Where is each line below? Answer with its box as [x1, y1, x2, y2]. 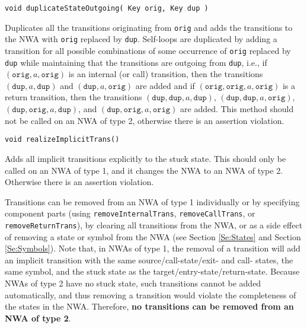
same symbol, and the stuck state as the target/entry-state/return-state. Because [5, 265, 300, 278]
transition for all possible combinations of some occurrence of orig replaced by [5, 44, 291, 56]
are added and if [135, 79, 195, 91]
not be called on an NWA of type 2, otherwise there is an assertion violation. [5, 114, 284, 126]
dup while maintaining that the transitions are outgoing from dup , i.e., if [5, 56, 267, 68]
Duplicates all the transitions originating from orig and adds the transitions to [5, 21, 293, 33]
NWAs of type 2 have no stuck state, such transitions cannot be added [5, 276, 261, 289]
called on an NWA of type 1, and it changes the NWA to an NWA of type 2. [5, 164, 283, 176]
